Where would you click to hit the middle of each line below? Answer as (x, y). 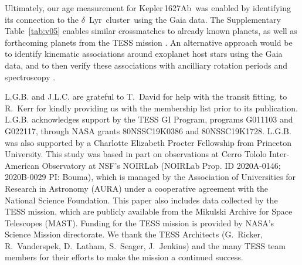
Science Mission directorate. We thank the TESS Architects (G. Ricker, (134, 234)
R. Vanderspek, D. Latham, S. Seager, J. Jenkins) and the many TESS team (145, 245)
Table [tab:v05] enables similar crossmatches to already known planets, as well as (151, 31)
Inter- (279, 154)
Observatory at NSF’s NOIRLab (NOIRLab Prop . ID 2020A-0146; (161, 165)
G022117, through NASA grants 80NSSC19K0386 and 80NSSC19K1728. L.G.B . (148, 130)
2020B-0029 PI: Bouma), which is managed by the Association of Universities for (150, 177)
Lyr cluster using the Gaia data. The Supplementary (185, 19)
